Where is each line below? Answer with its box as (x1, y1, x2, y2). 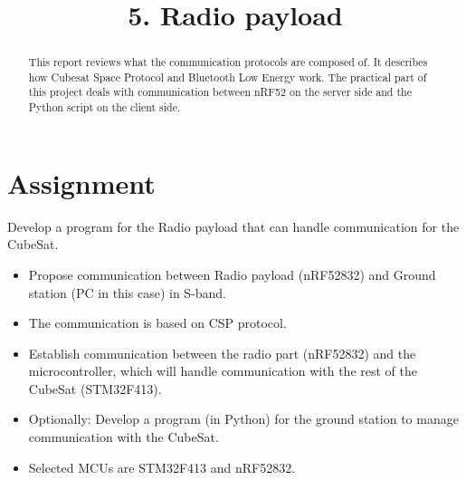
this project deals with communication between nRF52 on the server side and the (28, 84, 412, 100)
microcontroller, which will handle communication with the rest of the (28, 361, 417, 380)
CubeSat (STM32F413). (28, 379, 162, 398)
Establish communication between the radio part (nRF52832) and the (28, 343, 416, 362)
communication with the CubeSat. (28, 427, 219, 446)
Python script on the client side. (28, 100, 181, 115)
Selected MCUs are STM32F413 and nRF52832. (28, 457, 296, 476)
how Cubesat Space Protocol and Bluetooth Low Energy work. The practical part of (28, 69, 427, 84)
